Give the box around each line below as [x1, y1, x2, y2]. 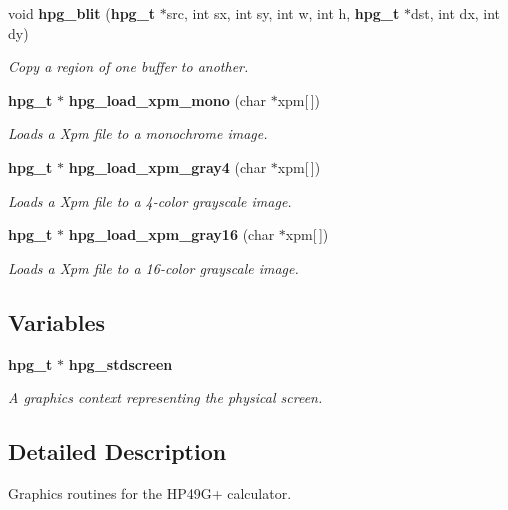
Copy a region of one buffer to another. [8, 56, 249, 77]
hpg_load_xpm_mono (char [68, 89, 266, 110]
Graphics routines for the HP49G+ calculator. [8, 482, 292, 503]
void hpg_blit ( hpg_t [8, 3, 156, 23]
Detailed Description [8, 436, 227, 467]
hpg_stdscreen [68, 353, 173, 374]
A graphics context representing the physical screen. [8, 387, 323, 408]
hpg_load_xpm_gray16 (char [68, 224, 275, 245]
